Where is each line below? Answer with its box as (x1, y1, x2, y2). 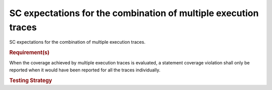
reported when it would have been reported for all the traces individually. (9, 67, 161, 73)
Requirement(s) (9, 49, 50, 56)
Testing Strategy (9, 77, 52, 84)
